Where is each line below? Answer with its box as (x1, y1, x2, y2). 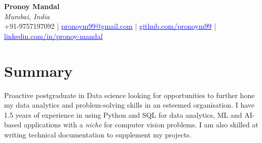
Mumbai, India (4, 11, 50, 21)
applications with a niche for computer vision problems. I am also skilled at (23, 119, 258, 130)
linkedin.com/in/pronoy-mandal (4, 30, 103, 41)
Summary (4, 60, 73, 81)
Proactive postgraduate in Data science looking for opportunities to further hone (4, 89, 255, 100)
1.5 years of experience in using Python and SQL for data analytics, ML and (4, 109, 242, 120)
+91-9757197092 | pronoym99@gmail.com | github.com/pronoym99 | (4, 21, 216, 31)
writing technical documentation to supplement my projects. (4, 129, 192, 139)
